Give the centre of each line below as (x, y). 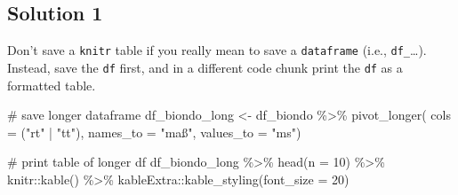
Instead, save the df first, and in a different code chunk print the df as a (205, 67)
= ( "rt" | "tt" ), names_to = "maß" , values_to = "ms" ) (154, 132)
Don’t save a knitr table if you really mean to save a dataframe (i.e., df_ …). (217, 50)
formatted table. (52, 85)
